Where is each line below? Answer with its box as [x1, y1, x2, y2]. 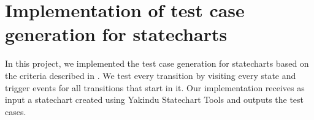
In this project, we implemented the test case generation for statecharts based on [5, 57, 309, 70]
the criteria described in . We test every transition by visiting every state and [5, 69, 296, 81]
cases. [5, 105, 26, 118]
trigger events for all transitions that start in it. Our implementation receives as [5, 81, 305, 94]
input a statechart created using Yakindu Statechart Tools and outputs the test [5, 93, 304, 106]
